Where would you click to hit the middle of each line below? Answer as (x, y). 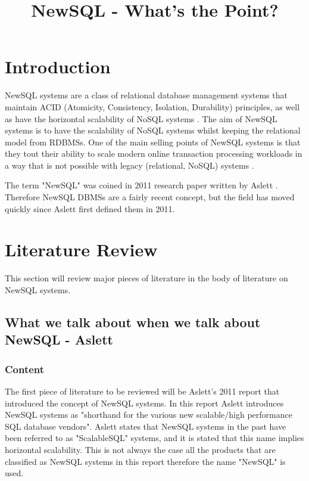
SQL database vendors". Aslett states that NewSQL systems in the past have (146, 426)
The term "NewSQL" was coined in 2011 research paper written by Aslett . (141, 185)
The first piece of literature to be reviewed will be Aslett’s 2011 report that (142, 391)
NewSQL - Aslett (59, 339)
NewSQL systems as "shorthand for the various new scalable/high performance (149, 415)
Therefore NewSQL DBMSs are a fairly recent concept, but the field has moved (150, 197)
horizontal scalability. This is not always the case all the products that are (140, 449)
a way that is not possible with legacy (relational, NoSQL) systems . (129, 165)
